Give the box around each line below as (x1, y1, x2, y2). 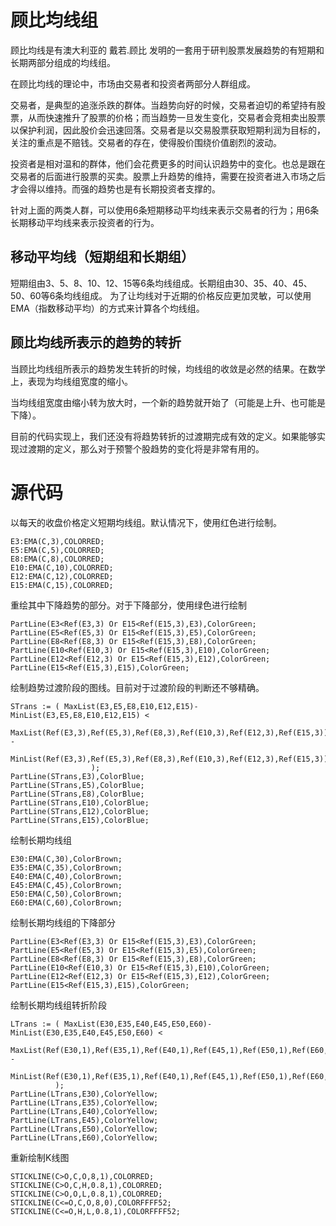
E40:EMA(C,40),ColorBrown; (10, 871, 123, 881)
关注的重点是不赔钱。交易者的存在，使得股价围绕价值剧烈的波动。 (10, 136, 282, 148)
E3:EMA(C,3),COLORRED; (10, 536, 105, 546)
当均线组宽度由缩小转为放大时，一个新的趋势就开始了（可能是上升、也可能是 (10, 396, 326, 408)
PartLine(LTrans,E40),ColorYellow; (10, 1106, 159, 1116)
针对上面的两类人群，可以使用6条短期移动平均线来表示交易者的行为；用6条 (10, 204, 320, 216)
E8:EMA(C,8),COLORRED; (10, 554, 105, 564)
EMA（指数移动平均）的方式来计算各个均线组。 (10, 302, 205, 314)
